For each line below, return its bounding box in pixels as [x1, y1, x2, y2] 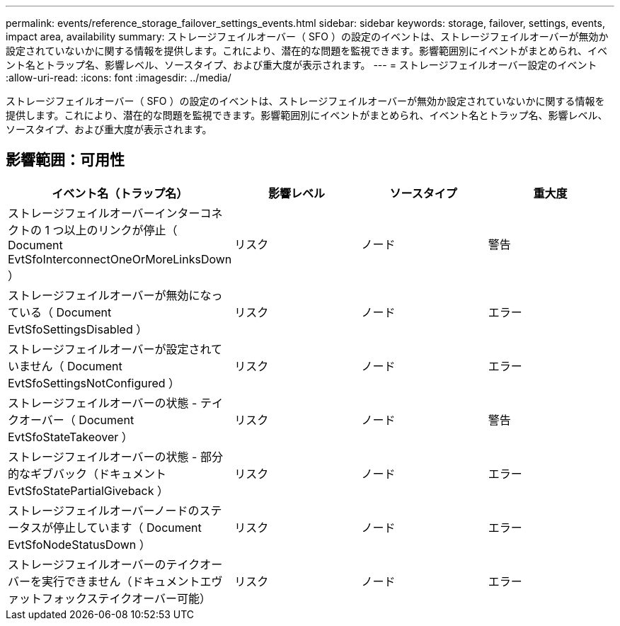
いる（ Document [19, 305, 112, 319]
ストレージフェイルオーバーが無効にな [8, 288, 212, 302]
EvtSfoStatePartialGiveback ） [8, 483, 168, 498]
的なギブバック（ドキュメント [8, 466, 167, 481]
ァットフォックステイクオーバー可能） [8, 591, 212, 605]
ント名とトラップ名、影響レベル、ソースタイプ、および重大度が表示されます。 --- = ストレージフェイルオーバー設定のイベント [6, 59, 597, 71]
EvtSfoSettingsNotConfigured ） [8, 375, 180, 390]
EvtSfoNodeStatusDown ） [8, 537, 151, 552]
